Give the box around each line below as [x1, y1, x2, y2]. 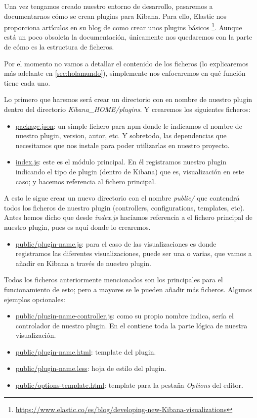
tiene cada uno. [4, 77, 50, 88]
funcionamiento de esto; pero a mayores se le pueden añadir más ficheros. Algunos [4, 284, 253, 294]
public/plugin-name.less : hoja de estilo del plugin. [15, 363, 167, 373]
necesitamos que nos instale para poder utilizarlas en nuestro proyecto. [15, 140, 230, 150]
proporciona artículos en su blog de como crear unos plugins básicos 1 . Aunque [4, 21, 242, 32]
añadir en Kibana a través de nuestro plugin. [15, 258, 151, 268]
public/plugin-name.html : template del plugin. [15, 346, 156, 357]
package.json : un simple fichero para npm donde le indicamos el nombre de [15, 120, 242, 131]
